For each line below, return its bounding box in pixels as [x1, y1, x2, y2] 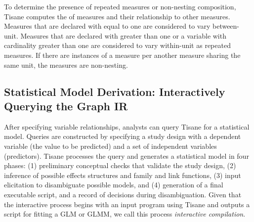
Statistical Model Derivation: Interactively [4, 84, 225, 99]
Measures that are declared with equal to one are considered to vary [4, 21, 211, 31]
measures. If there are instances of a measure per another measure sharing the [4, 49, 241, 60]
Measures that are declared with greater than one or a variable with [20, 30, 226, 41]
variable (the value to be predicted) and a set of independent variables [4, 140, 217, 151]
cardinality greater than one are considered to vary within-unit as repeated [4, 40, 231, 50]
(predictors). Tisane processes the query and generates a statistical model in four [4, 150, 249, 161]
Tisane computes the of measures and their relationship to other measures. [4, 11, 230, 21]
